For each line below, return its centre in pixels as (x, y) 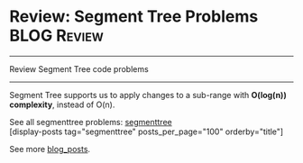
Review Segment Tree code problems (79, 68)
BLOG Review (56, 36)
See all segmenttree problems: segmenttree (91, 122)
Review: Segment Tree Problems (134, 17)
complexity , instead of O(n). (62, 104)
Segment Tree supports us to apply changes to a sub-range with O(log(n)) (148, 95)
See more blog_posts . (50, 149)
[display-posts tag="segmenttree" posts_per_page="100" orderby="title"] (147, 131)
